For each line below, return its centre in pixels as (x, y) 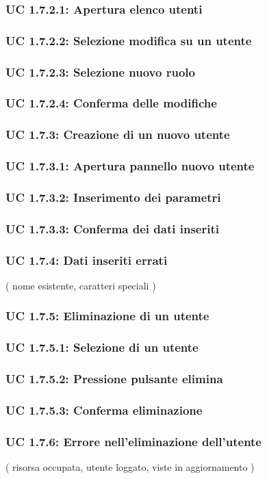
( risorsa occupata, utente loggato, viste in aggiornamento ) (130, 467)
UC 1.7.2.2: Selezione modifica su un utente (129, 40)
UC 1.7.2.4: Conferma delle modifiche (111, 103)
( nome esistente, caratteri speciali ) (81, 285)
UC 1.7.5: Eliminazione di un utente (107, 316)
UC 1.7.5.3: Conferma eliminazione (104, 410)
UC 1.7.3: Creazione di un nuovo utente (118, 134)
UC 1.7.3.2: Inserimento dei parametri (113, 197)
